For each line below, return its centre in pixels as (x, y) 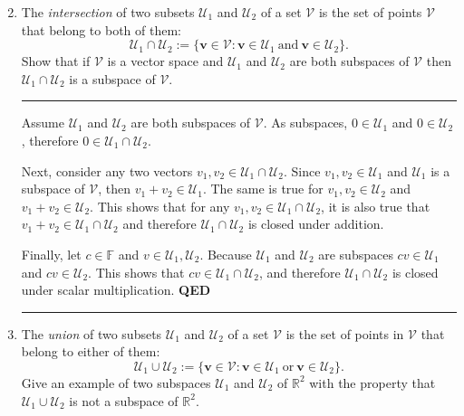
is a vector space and (165, 61)
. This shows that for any (160, 206)
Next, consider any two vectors (107, 170)
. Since (302, 170)
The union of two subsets (92, 333)
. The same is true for (263, 189)
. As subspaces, (305, 123)
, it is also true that (376, 206)
